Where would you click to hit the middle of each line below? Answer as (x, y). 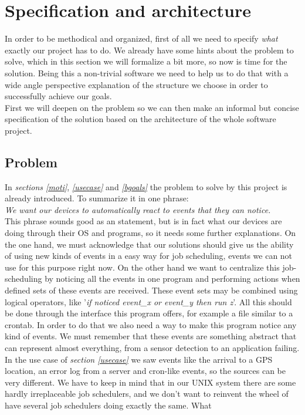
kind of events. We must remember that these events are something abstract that (151, 336)
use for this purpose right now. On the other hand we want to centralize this (142, 267)
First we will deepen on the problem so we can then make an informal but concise (152, 107)
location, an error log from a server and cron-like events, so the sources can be (145, 371)
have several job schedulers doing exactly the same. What (108, 405)
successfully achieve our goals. (58, 96)
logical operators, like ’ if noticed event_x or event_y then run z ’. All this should (148, 301)
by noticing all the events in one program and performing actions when (172, 279)
